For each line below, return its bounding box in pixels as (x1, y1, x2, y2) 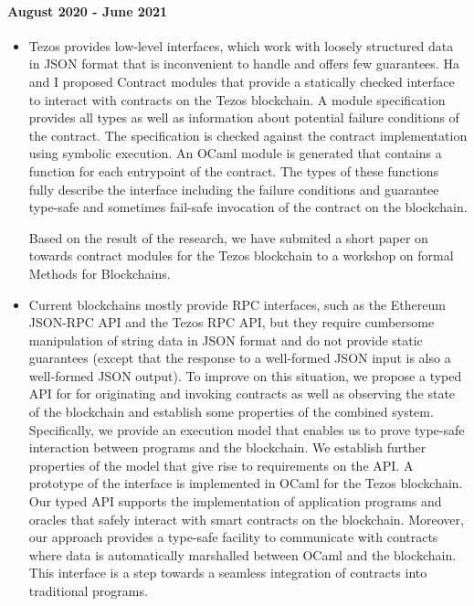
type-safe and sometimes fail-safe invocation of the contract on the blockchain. (28, 197, 468, 217)
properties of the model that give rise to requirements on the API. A (28, 455, 414, 474)
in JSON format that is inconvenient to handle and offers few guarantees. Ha (28, 54, 459, 73)
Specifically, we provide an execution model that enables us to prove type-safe (28, 420, 465, 439)
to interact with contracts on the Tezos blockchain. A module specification (28, 90, 446, 109)
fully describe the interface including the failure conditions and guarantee (28, 179, 439, 198)
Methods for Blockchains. (28, 263, 171, 282)
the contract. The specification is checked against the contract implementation (28, 125, 468, 144)
